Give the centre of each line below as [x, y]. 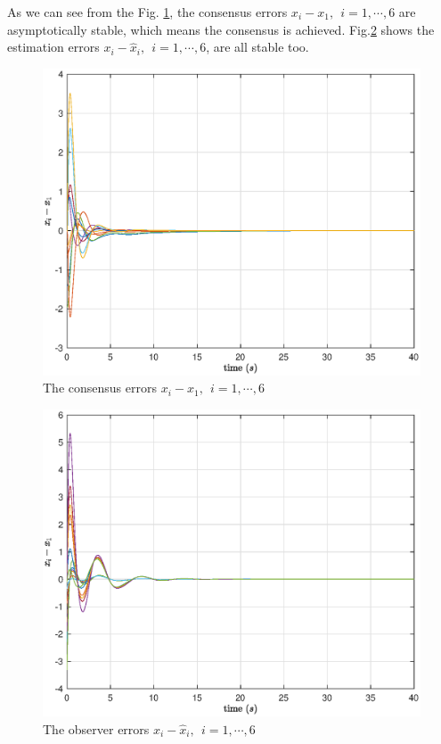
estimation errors [53, 47]
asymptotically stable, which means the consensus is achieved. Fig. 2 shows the [221, 29]
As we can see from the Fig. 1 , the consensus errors [147, 12]
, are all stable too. [257, 47]
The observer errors [96, 728]
